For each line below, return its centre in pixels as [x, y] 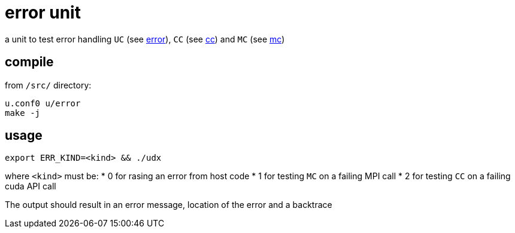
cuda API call [31, 186]
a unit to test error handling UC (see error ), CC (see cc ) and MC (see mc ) [145, 39]
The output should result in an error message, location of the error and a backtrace [169, 205]
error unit [43, 13]
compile [29, 62]
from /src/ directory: [48, 85]
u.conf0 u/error [43, 103]
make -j [23, 113]
